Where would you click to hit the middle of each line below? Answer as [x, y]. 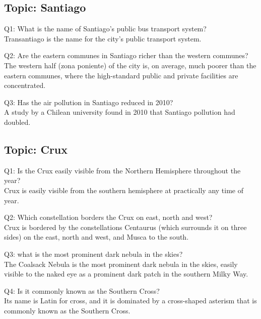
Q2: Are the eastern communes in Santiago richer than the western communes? [126, 55]
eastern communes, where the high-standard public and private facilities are [121, 75]
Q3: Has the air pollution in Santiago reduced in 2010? [89, 102]
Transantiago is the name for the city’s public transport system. [103, 38]
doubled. [17, 122]
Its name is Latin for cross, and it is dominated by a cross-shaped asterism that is [130, 301]
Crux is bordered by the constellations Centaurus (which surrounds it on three [125, 227]
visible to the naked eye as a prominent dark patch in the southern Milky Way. [126, 274]
